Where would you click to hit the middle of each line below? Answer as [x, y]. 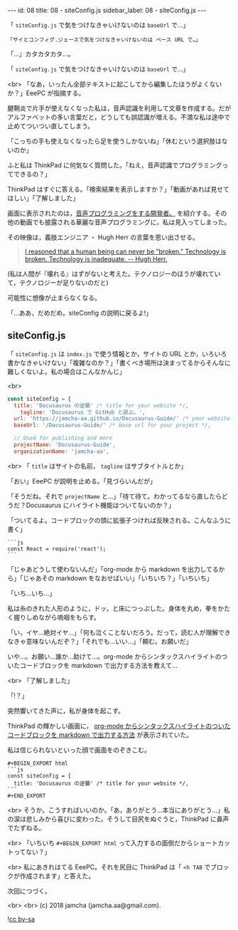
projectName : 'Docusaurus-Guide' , [65, 445]
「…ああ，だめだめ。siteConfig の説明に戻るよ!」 [80, 313]
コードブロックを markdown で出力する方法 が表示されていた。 [100, 735]
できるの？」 [32, 174]
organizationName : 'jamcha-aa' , [62, 451]
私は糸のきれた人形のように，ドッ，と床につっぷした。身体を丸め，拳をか [116, 608]
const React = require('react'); [57, 549]
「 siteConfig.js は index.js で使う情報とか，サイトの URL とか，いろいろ [117, 354]
